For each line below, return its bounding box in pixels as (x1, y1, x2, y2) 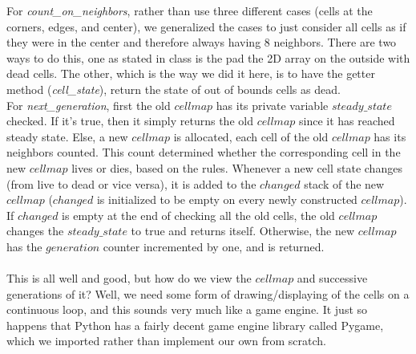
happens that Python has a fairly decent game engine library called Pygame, (6, 316, 384, 333)
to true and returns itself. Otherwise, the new (131, 222, 355, 239)
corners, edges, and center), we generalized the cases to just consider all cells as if (6, 18, 406, 35)
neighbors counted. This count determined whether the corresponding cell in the (6, 144, 401, 161)
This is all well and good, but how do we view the (6, 270, 252, 287)
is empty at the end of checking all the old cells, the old (62, 206, 335, 223)
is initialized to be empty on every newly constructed (96, 191, 357, 208)
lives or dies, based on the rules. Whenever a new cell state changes (71, 159, 402, 176)
